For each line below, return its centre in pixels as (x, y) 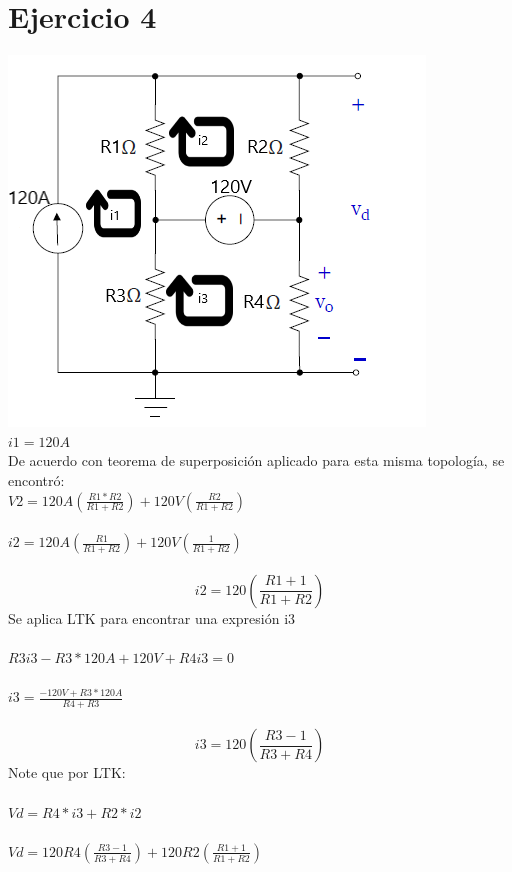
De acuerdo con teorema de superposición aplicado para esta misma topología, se (256, 460)
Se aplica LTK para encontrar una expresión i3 (152, 617)
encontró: (36, 479)
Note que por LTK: (67, 772)
